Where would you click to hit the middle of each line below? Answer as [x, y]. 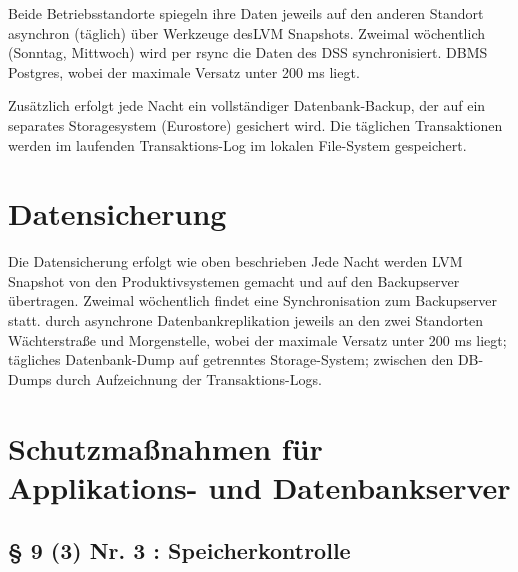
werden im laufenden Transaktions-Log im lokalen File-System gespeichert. [237, 144]
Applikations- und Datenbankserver [259, 486]
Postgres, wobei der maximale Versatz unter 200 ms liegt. [184, 71]
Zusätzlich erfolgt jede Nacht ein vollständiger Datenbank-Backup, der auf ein [247, 105]
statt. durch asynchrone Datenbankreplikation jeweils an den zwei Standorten [246, 320]
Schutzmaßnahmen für [165, 447]
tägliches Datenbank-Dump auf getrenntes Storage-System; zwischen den [231, 359]
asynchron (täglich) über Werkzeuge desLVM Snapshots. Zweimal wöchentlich [247, 32]
